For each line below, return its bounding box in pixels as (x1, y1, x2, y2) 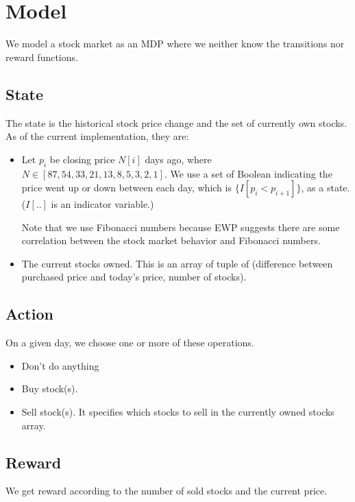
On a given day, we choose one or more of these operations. (5, 335, 254, 350)
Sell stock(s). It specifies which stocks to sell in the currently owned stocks (21, 405, 334, 419)
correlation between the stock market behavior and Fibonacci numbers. (21, 233, 321, 248)
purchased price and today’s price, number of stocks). (21, 270, 247, 284)
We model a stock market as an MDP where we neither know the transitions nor (5, 36, 345, 51)
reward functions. (5, 49, 78, 64)
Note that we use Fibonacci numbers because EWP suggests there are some (21, 219, 340, 234)
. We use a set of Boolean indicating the (164, 166, 332, 180)
